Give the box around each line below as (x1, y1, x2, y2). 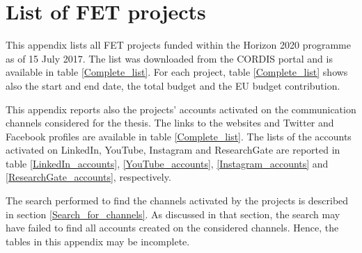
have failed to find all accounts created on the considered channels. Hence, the (6, 220, 339, 235)
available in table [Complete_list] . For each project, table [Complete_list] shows (6, 65, 348, 79)
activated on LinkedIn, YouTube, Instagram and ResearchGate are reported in (6, 142, 340, 157)
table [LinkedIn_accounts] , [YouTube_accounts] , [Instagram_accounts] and (6, 156, 329, 170)
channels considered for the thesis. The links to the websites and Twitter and (6, 115, 334, 130)
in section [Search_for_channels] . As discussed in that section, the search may (6, 206, 340, 221)
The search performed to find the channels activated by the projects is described (6, 193, 349, 208)
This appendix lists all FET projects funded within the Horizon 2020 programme (6, 38, 351, 52)
